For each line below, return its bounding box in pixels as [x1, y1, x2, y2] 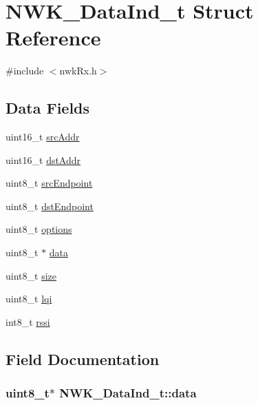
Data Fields [6, 97, 90, 118]
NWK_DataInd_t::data [59, 384, 197, 402]
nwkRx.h [59, 63, 97, 78]
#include [6, 63, 44, 78]
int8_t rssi [6, 314, 50, 329]
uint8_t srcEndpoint [6, 176, 93, 190]
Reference [6, 23, 101, 52]
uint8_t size [6, 268, 56, 282]
